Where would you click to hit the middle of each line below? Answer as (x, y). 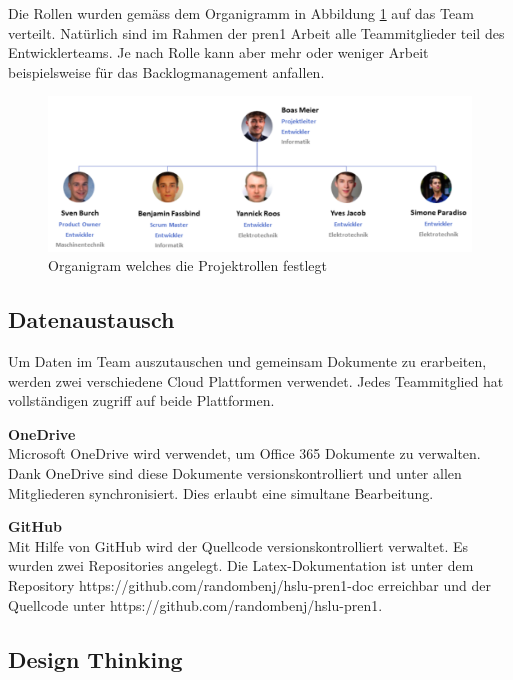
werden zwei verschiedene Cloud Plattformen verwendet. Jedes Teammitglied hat (256, 380)
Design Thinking (95, 658)
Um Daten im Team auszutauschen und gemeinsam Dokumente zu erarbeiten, (247, 361)
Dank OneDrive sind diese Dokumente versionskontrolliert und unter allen (235, 473)
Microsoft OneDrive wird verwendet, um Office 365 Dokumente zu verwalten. (244, 453)
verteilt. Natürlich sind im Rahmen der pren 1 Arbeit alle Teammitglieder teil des (256, 32)
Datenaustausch (91, 319)
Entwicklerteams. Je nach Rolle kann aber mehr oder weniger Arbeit (218, 52)
